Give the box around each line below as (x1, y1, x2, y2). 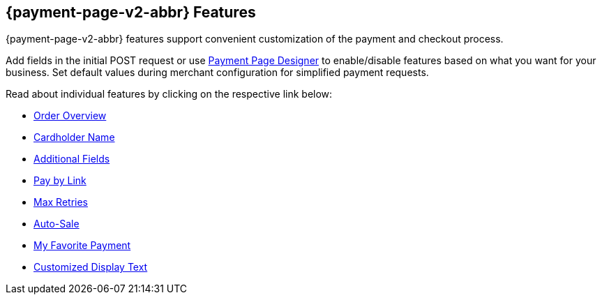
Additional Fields (33, 153, 110, 165)
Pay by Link (33, 174, 86, 187)
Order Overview (33, 110, 107, 122)
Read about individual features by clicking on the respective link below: (6, 88, 333, 100)
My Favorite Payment (33, 239, 131, 252)
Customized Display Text (33, 261, 148, 273)
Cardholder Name (33, 131, 115, 144)
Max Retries (33, 196, 88, 209)
